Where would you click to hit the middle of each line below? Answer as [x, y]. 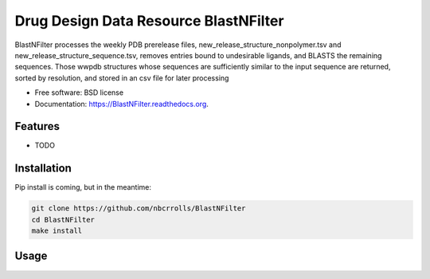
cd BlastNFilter [63, 220]
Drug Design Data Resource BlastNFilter [149, 21]
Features [37, 126]
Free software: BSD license [79, 92]
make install [57, 231]
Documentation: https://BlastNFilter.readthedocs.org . [121, 104]
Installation [43, 169]
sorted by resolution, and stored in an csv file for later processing [122, 78]
